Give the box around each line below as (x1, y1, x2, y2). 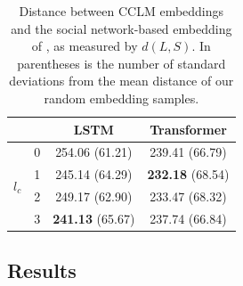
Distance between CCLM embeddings (19, 2, 224, 20)
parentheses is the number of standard (17, 53, 226, 72)
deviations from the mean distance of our (9, 71, 234, 90)
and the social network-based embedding (11, 19, 232, 37)
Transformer (150, 119, 227, 138)
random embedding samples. (44, 88, 199, 107)
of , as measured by (31, 37, 138, 55)
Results (7, 257, 77, 284)
